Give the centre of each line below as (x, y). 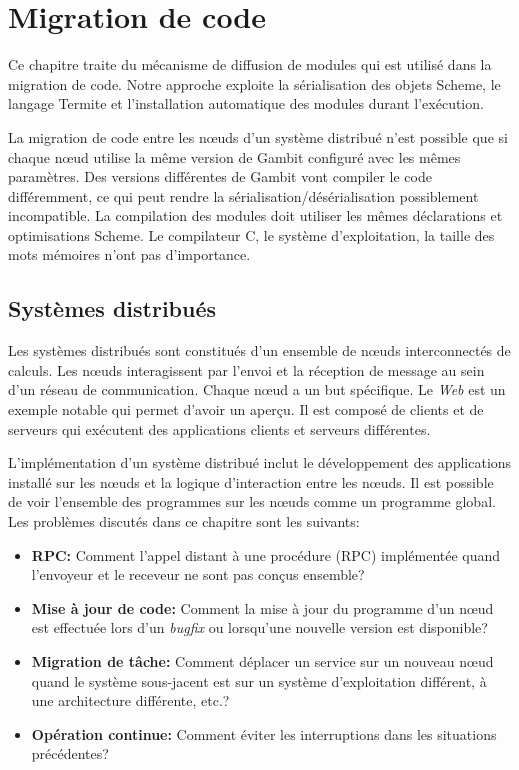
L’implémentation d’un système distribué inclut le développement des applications (260, 462)
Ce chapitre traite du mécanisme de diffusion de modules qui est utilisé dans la (250, 64)
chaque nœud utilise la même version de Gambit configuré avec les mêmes (234, 156)
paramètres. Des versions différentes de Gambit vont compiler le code (220, 176)
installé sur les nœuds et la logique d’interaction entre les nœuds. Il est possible (251, 481)
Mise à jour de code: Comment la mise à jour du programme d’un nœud (262, 607)
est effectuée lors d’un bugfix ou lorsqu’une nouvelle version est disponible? (259, 627)
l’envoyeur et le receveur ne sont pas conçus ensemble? (198, 574)
